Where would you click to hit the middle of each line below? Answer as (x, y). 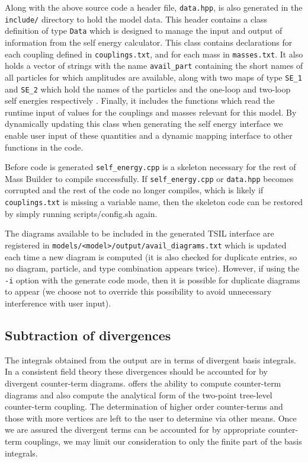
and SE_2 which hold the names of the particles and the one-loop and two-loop (148, 89)
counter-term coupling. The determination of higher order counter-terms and (144, 406)
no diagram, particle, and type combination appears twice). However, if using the (152, 268)
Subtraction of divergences (88, 335)
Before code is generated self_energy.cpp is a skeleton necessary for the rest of (150, 167)
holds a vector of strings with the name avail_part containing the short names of (154, 66)
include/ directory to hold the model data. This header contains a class (136, 19)
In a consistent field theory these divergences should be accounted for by (136, 371)
